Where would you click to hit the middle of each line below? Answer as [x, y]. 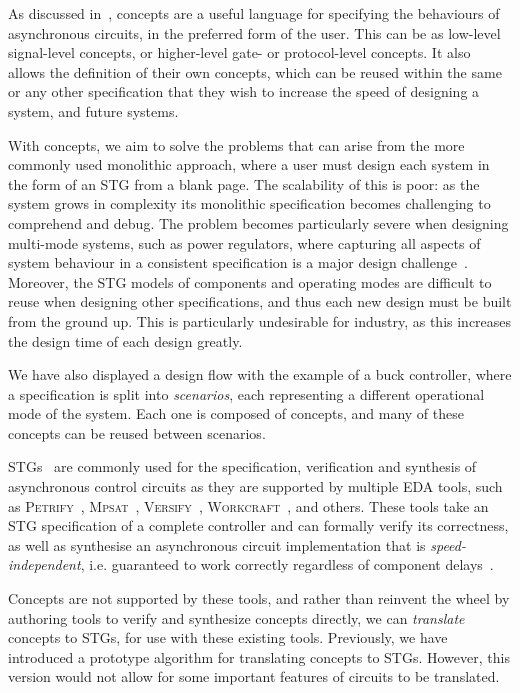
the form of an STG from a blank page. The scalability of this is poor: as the [244, 183]
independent [44, 564]
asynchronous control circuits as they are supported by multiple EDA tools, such [255, 486]
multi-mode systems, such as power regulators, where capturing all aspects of [244, 242]
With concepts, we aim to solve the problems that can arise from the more [236, 144]
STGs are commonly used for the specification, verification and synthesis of [242, 466]
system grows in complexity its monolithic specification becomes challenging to [249, 203]
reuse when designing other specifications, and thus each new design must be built [260, 301]
